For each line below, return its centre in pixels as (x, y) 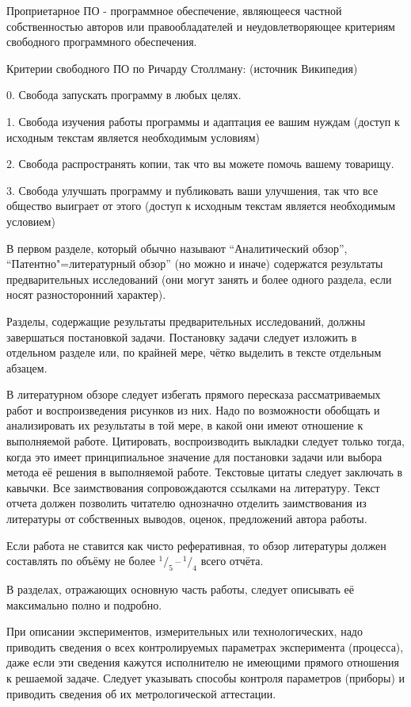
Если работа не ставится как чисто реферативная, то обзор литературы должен (196, 545)
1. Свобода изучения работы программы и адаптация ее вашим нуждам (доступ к (203, 121)
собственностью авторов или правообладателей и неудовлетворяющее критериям (201, 26)
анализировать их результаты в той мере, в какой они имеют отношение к (185, 425)
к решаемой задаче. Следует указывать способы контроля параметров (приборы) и (206, 677)
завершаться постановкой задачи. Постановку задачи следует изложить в (182, 336)
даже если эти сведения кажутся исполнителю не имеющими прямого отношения (203, 662)
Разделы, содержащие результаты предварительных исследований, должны (186, 321)
